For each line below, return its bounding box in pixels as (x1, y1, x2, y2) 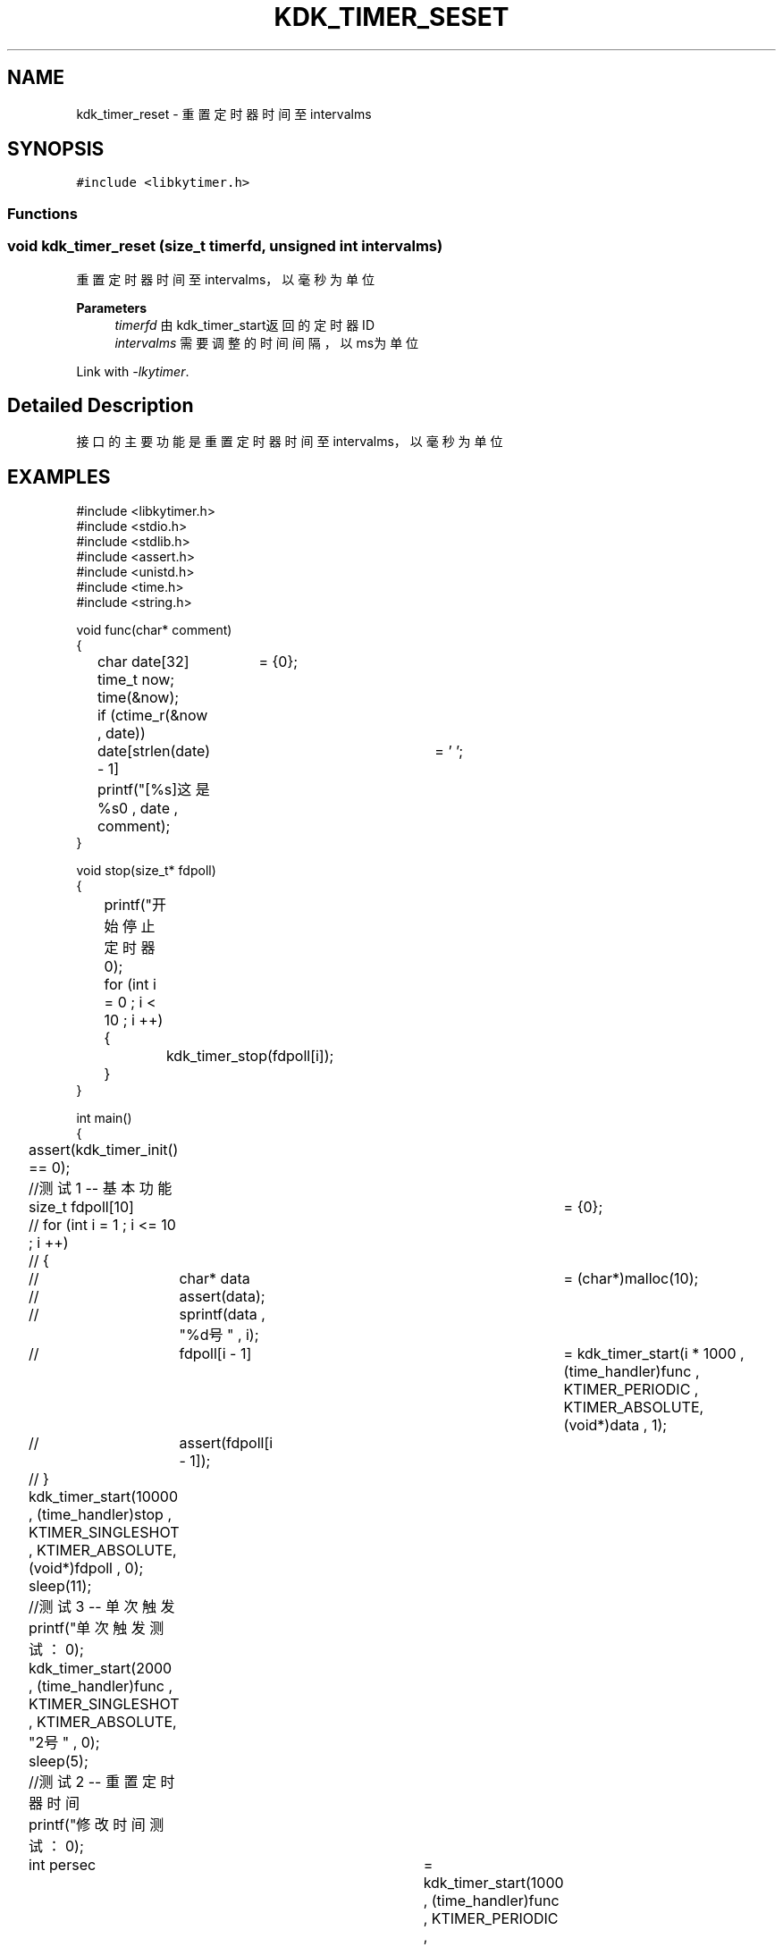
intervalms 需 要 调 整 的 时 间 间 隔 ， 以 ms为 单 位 (114, 334, 419, 350)
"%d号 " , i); (179, 1326, 259, 1344)
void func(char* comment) (76, 622, 232, 638)
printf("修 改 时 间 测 (28, 1816, 164, 1834)
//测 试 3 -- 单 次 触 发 (28, 1597, 175, 1616)
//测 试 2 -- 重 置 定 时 (28, 1773, 175, 1791)
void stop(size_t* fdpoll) (76, 863, 216, 879)
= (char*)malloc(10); (563, 1269, 699, 1288)
